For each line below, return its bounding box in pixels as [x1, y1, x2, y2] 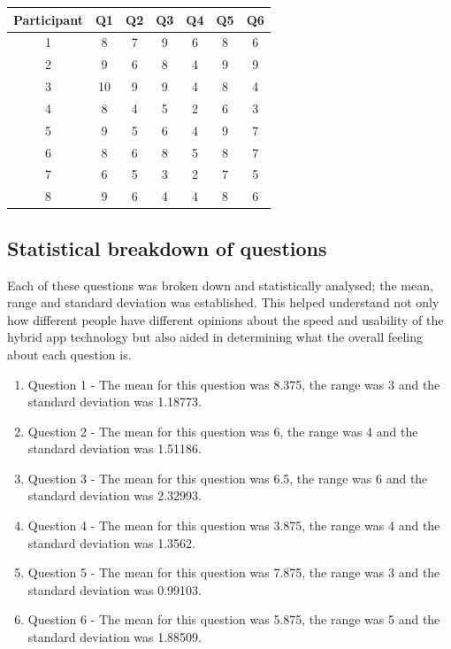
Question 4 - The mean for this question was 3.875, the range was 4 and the [27, 516, 440, 535]
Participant [13, 10, 83, 28]
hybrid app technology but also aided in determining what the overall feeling [7, 328, 424, 346]
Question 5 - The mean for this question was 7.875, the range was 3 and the [27, 563, 440, 582]
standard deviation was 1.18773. [27, 392, 203, 411]
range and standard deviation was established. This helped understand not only [7, 293, 440, 312]
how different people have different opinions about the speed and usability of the [7, 310, 444, 328]
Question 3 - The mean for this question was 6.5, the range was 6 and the [27, 468, 428, 487]
